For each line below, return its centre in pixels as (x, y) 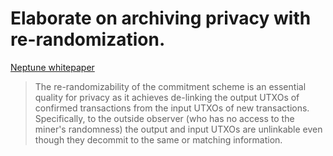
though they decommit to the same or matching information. (158, 139)
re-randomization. (88, 39)
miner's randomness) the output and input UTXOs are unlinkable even (178, 129)
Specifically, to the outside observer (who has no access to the (164, 118)
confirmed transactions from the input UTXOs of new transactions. (172, 108)
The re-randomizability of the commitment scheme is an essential (170, 86)
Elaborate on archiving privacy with (161, 18)
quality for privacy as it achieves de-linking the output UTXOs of (167, 97)
